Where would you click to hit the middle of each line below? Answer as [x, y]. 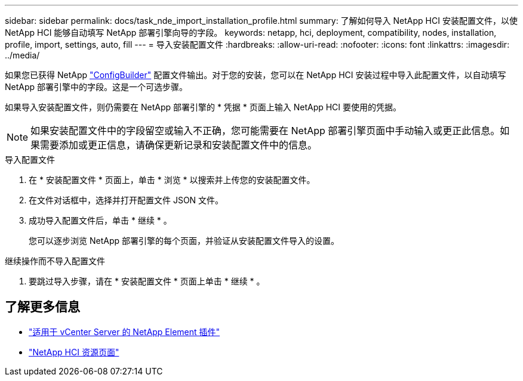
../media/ [22, 55]
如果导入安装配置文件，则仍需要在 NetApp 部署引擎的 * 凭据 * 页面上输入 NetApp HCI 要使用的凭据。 [203, 107]
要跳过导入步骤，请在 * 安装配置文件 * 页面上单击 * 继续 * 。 [147, 281]
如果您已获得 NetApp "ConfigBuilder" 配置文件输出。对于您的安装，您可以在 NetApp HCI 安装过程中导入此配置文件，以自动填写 [256, 75]
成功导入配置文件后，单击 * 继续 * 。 [100, 220]
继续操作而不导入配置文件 [55, 261]
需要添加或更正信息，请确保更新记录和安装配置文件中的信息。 [179, 145]
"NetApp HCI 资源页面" [74, 352]
